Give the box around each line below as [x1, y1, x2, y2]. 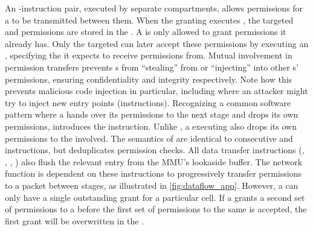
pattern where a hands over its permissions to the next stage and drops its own [5, 108, 298, 121]
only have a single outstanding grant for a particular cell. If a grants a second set [5, 191, 305, 203]
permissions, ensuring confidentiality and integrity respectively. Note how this [5, 72, 292, 85]
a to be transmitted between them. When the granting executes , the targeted [5, 13, 294, 26]
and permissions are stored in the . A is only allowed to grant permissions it [5, 25, 286, 38]
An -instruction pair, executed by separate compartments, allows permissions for [5, 2, 303, 14]
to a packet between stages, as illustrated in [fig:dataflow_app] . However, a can [5, 179, 298, 191]
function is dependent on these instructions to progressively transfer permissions [5, 167, 302, 180]
